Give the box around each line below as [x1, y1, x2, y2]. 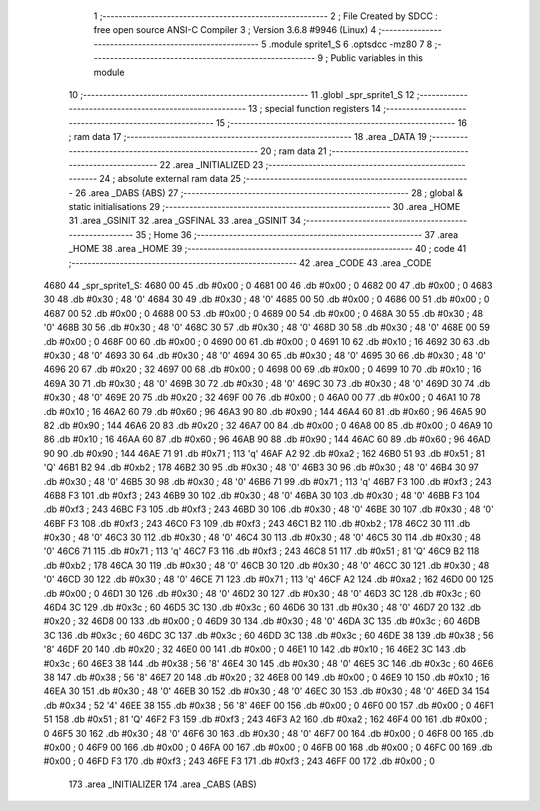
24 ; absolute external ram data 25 [99, 173, 242, 185]
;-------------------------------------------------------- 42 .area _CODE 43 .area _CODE [68, 256, 432, 269]
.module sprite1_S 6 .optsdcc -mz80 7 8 [268, 38, 433, 50]
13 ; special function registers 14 [248, 103, 382, 115]
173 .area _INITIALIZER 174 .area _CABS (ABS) [68, 778, 257, 790]
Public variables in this [330, 52, 424, 64]
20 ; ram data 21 [260, 145, 327, 157]
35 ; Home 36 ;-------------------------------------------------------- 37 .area [135, 228, 459, 240]
